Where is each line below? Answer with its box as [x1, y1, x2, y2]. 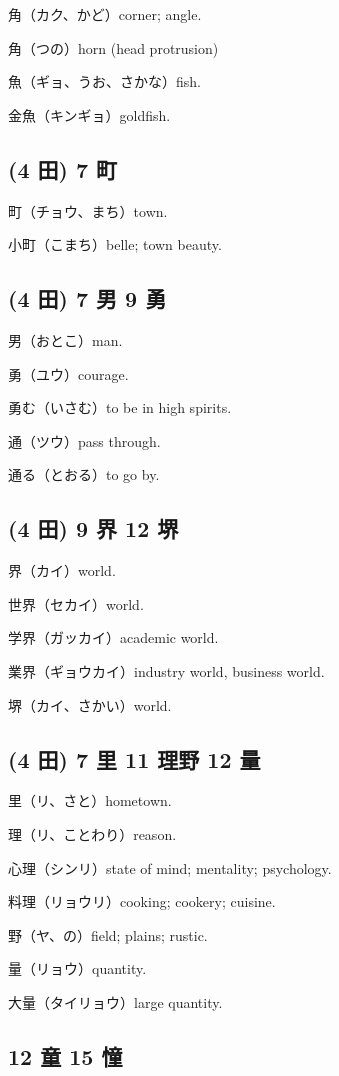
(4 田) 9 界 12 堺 [8, 513, 179, 544]
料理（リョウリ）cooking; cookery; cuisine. [8, 891, 276, 912]
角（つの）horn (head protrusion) [8, 37, 219, 58]
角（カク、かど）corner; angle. [8, 4, 202, 24]
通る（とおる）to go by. [8, 464, 160, 485]
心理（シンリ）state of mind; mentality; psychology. [8, 857, 332, 878]
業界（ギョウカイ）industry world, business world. [8, 660, 325, 681]
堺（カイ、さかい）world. [8, 694, 172, 715]
